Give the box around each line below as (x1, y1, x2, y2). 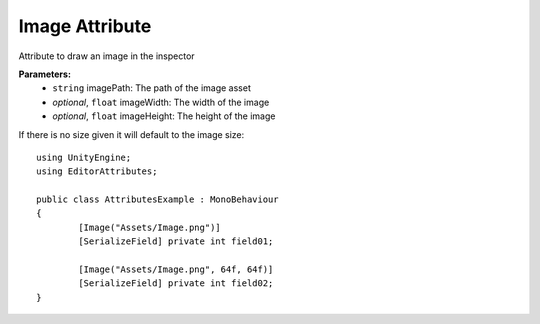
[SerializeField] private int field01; (78, 236, 274, 247)
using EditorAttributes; (36, 166, 158, 177)
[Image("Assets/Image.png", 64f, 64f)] (78, 264, 274, 275)
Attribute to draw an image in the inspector (18, 50, 195, 62)
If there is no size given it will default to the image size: (18, 128, 245, 140)
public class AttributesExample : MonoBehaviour (36, 194, 279, 205)
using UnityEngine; (36, 151, 132, 163)
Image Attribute (18, 15, 152, 37)
